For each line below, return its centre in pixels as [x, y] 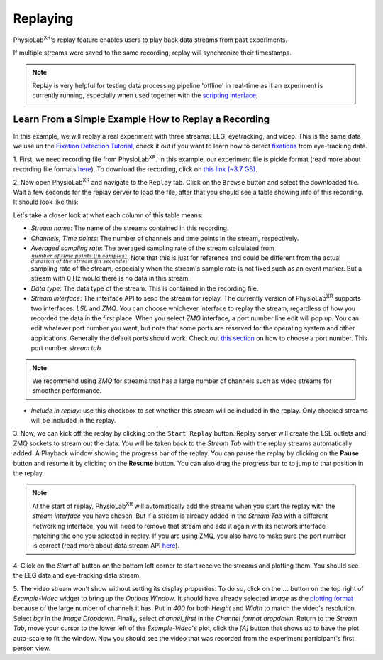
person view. [32, 648]
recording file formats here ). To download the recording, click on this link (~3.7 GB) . [135, 169]
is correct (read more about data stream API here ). [106, 546]
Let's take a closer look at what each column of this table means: [108, 215]
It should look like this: [46, 202]
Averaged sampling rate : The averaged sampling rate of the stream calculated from [153, 248]
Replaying [43, 18]
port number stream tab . [67, 348]
